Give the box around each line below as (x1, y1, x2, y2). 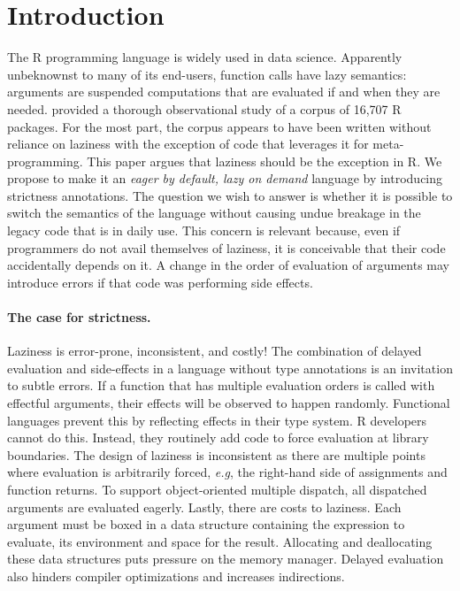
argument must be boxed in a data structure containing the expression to (7, 515, 405, 533)
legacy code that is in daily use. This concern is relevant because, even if (7, 221, 401, 240)
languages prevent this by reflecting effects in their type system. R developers (7, 411, 427, 429)
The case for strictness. (7, 308, 151, 326)
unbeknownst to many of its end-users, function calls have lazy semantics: (7, 65, 407, 83)
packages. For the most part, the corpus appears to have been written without (7, 117, 432, 135)
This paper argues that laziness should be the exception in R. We (87, 151, 442, 170)
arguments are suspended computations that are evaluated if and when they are (7, 82, 441, 101)
